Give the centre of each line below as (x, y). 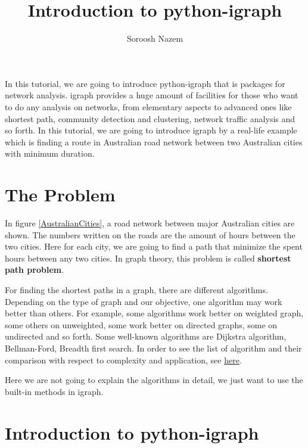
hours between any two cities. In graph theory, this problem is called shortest (148, 258)
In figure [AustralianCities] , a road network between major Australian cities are (150, 223)
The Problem (60, 195)
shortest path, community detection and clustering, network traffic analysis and (150, 118)
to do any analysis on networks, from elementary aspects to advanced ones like (148, 106)
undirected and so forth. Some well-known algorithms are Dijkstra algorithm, (146, 336)
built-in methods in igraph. (54, 391)
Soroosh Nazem (155, 38)
